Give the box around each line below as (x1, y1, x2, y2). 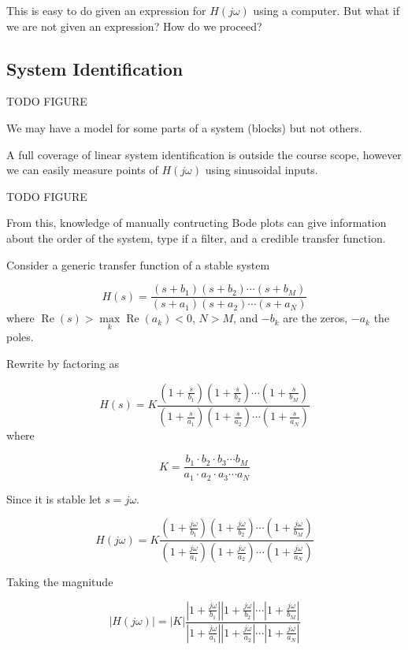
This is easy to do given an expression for (6, 2, 206, 18)
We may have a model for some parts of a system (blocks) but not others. (6, 119, 362, 136)
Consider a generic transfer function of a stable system (6, 256, 270, 273)
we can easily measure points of (6, 162, 158, 178)
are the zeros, (283, 310, 348, 326)
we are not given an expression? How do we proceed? (6, 17, 262, 34)
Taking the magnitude (6, 574, 113, 590)
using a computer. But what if (253, 2, 399, 18)
